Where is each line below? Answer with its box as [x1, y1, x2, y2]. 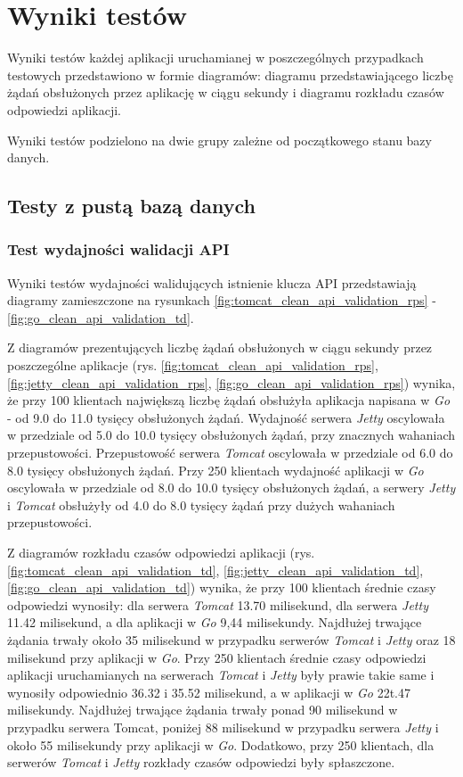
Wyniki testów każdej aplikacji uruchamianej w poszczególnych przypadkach [7, 48, 424, 67]
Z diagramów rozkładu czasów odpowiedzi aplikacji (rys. [7, 543, 315, 561]
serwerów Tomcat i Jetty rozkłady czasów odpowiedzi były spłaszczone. [7, 753, 395, 772]
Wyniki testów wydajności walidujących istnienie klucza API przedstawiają [7, 273, 417, 292]
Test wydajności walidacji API [7, 238, 230, 260]
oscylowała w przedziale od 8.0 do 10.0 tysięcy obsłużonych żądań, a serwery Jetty [7, 478, 456, 497]
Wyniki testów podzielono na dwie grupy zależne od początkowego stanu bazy [7, 130, 432, 149]
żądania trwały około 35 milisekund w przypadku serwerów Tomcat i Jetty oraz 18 [7, 630, 456, 649]
